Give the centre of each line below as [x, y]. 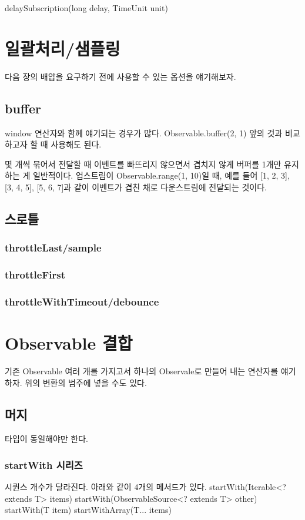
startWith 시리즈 [44, 464]
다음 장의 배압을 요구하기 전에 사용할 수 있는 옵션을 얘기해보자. [120, 76]
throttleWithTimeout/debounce [82, 301]
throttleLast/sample [53, 248]
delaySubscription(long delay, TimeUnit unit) [86, 8]
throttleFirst [35, 275]
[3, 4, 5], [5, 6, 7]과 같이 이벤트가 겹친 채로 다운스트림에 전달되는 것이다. [136, 187]
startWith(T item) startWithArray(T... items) [88, 510]
